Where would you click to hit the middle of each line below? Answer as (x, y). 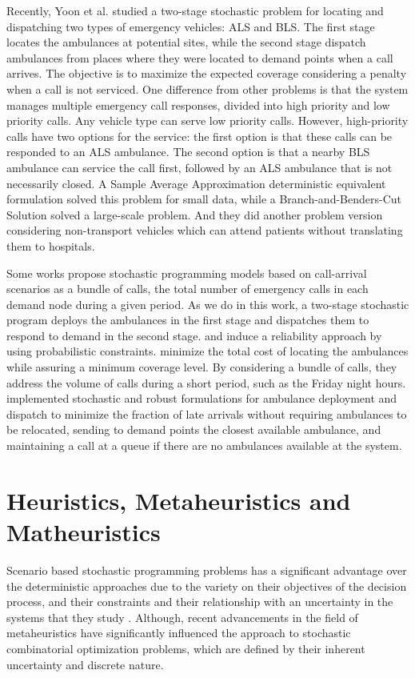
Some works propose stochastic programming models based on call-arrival (187, 273)
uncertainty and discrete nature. (85, 664)
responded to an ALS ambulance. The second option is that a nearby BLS (188, 152)
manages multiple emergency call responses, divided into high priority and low (198, 104)
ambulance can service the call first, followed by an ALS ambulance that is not (200, 167)
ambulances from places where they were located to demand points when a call (200, 57)
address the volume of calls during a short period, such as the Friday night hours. (206, 382)
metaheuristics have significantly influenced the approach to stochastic (179, 633)
